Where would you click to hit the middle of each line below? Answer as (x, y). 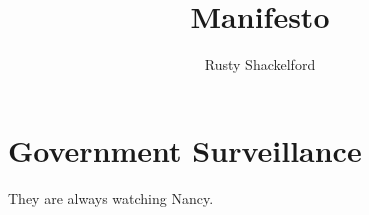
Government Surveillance (185, 149)
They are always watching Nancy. (111, 197)
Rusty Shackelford (260, 64)
